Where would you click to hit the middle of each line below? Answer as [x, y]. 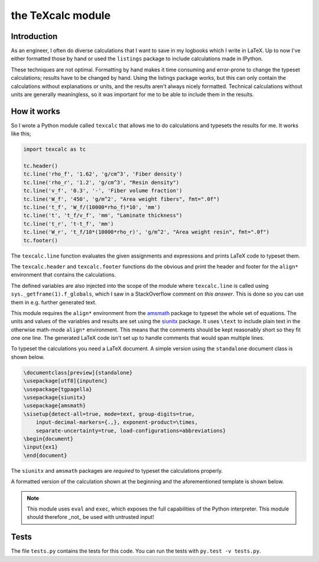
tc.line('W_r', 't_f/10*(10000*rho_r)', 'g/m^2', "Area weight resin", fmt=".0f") [147, 232]
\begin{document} [48, 438]
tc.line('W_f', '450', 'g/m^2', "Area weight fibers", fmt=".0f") [121, 199]
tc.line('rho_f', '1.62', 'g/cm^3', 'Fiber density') [103, 174]
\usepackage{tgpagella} [58, 389]
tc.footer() [41, 240]
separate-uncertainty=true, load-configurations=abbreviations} [131, 431]
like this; [21, 134]
